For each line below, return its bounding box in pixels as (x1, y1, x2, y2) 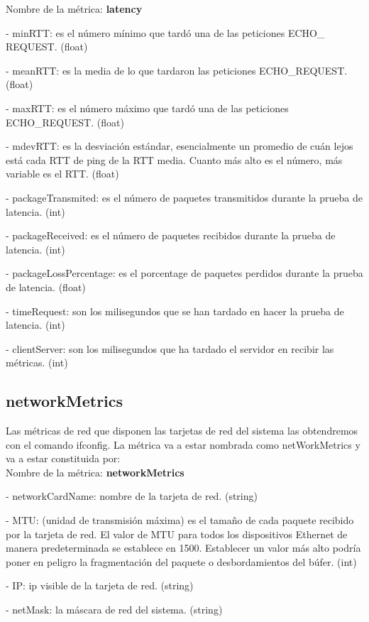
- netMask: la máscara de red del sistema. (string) (6, 602, 223, 617)
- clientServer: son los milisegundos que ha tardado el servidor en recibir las (6, 341, 334, 356)
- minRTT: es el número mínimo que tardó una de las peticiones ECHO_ (6, 25, 325, 40)
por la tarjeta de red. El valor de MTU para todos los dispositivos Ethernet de (6, 526, 348, 541)
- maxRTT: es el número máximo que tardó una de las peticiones (6, 100, 289, 115)
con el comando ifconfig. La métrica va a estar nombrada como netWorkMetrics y (6, 437, 360, 452)
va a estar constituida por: (6, 451, 121, 466)
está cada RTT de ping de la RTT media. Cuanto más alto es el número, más (6, 152, 343, 167)
